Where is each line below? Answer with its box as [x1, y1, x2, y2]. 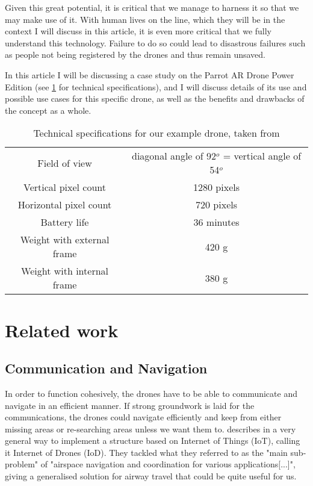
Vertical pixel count [23, 180, 106, 195]
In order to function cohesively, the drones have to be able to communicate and [5, 387, 297, 399]
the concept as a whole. [5, 104, 91, 116]
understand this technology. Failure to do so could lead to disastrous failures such [5, 36, 306, 49]
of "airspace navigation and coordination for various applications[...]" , [40, 458, 296, 470]
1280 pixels [193, 180, 240, 195]
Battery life [40, 215, 89, 229]
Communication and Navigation [5, 359, 208, 378]
